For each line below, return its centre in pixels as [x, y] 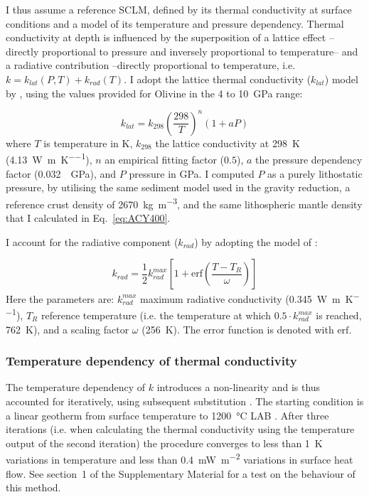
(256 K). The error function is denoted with [238, 329]
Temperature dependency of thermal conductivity [151, 361]
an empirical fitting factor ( [165, 159]
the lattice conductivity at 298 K [228, 143]
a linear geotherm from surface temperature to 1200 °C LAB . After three [167, 415]
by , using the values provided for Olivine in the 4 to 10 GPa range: [154, 93]
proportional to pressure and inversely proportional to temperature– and [200, 51]
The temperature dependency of [76, 387]
